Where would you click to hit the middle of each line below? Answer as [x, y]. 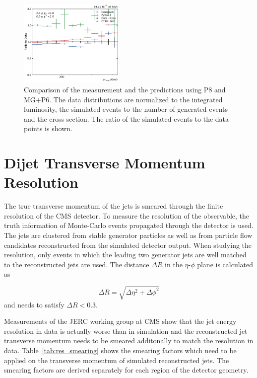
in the [174, 264]
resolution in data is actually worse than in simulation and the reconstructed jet [126, 331]
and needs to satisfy [34, 304]
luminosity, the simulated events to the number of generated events [126, 109]
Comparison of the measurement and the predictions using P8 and [125, 89]
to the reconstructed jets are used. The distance [77, 264]
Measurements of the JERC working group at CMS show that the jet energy [120, 321]
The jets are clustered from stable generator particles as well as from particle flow [128, 235]
